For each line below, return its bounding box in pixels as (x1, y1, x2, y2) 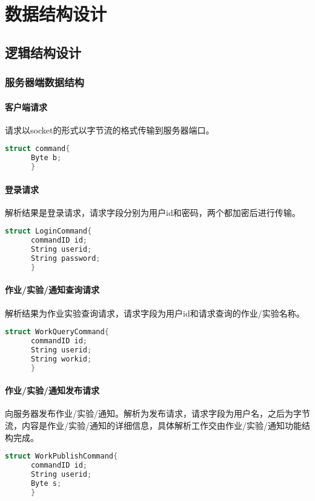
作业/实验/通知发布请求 (5, 384, 100, 397)
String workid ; (30, 354, 92, 363)
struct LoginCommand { (5, 227, 92, 236)
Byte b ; (30, 153, 62, 163)
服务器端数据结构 (5, 75, 84, 90)
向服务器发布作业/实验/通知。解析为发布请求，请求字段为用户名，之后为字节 (5, 407, 310, 420)
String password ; (30, 254, 101, 263)
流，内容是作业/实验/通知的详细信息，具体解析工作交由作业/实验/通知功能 (5, 419, 302, 431)
